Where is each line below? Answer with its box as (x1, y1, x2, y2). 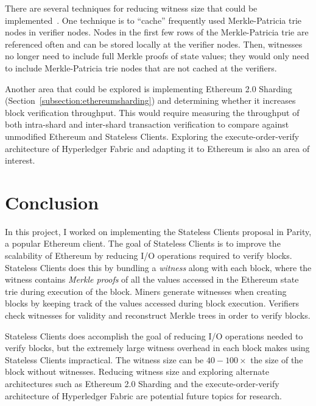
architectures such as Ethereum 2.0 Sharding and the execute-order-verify (5, 377, 279, 390)
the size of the (250, 353, 303, 366)
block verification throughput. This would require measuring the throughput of (5, 106, 300, 118)
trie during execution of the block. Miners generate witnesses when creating (5, 285, 287, 297)
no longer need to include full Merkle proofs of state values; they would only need (5, 49, 309, 62)
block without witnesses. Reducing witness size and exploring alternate (5, 365, 269, 378)
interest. (5, 154, 35, 167)
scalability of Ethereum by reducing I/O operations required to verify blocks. (5, 249, 292, 262)
